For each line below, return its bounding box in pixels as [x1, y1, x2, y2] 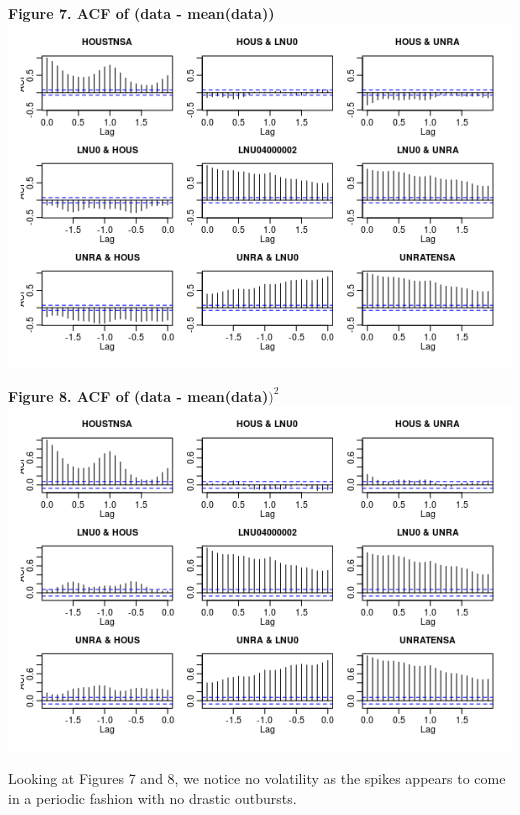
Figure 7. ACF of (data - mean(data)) [8, 3, 275, 23]
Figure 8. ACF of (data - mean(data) [8, 385, 269, 406]
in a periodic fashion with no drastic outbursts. [8, 787, 297, 808]
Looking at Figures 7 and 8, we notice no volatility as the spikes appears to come [8, 768, 506, 789]
